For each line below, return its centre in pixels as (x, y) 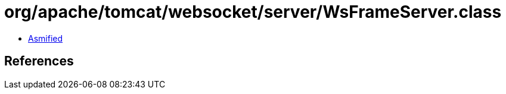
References (39, 61)
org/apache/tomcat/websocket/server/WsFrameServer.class (253, 12)
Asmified (46, 38)
